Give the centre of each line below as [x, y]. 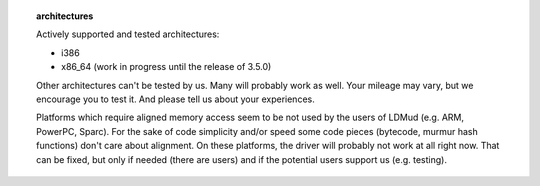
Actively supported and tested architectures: [128, 34]
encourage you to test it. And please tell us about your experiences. [175, 99]
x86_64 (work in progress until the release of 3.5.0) [166, 67]
